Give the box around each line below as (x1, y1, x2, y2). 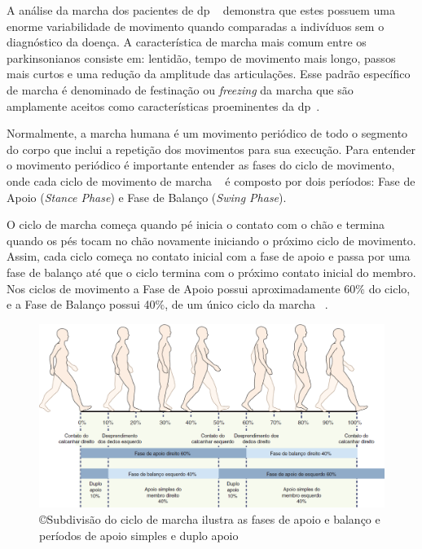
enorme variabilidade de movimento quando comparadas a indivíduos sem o (7, 17, 385, 34)
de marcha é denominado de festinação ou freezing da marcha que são (7, 81, 354, 98)
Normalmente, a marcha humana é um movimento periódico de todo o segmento (7, 125, 408, 142)
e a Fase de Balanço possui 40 (7, 296, 156, 313)
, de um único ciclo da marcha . (165, 296, 328, 313)
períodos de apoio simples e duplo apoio (39, 526, 239, 543)
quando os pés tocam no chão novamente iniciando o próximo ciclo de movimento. (7, 231, 416, 248)
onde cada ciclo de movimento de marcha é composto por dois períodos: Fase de (7, 172, 415, 189)
